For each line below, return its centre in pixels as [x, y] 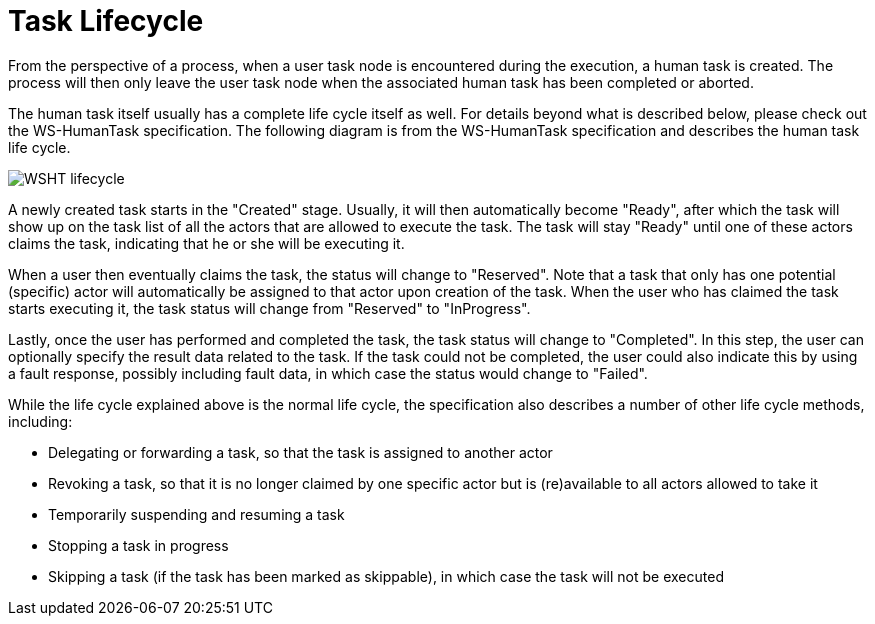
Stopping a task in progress [138, 545]
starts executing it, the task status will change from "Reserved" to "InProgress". [269, 308]
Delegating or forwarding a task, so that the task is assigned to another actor [300, 452]
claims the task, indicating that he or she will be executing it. [206, 243]
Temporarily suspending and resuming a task [196, 514]
